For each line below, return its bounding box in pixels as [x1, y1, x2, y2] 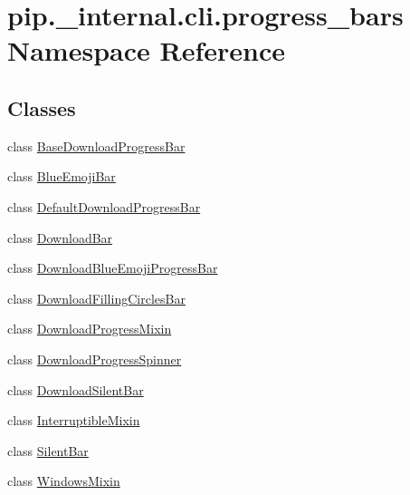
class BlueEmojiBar [7, 167, 116, 186]
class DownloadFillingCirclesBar [7, 288, 186, 307]
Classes [7, 93, 76, 121]
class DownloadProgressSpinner [7, 349, 182, 368]
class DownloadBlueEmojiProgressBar [7, 258, 218, 277]
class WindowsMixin [7, 471, 120, 490]
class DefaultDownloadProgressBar [7, 197, 201, 216]
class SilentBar [7, 441, 89, 460]
